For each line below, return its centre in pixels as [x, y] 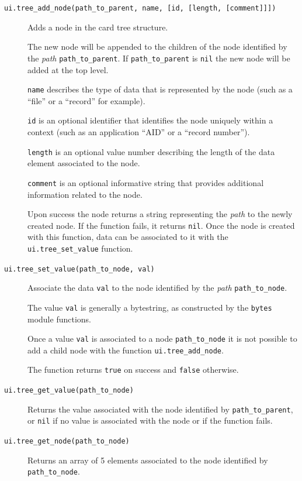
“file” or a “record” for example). [86, 100]
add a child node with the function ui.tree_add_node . [126, 350]
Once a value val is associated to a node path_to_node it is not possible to [162, 339]
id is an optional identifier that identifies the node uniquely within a [150, 120]
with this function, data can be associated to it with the [128, 237]
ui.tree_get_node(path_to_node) [67, 442]
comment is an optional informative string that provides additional [146, 182]
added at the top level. [68, 69]
